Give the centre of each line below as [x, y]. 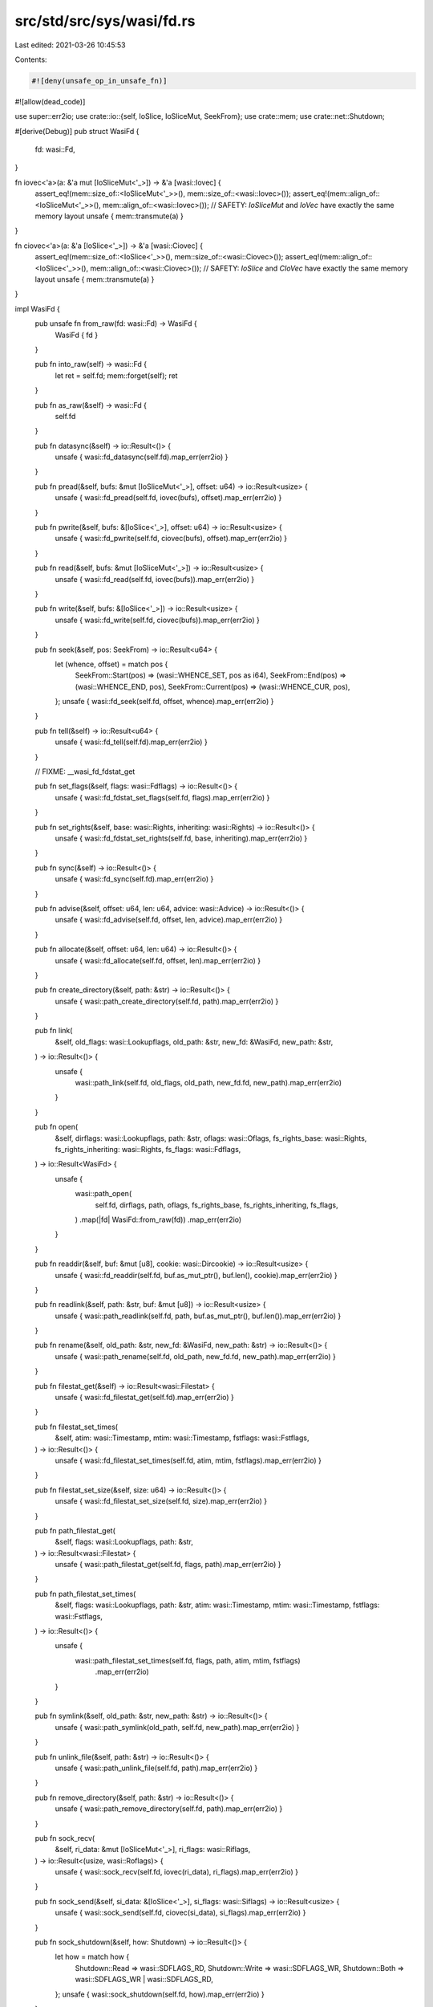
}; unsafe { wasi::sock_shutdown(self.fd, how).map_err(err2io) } [160, 1994]
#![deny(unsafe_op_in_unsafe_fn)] [99, 81]
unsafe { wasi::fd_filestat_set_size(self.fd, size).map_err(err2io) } [161, 1501]
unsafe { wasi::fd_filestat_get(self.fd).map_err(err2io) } [144, 1398]
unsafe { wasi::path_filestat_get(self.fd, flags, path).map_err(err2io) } [168, 1565]
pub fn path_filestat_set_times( [85, 1594]
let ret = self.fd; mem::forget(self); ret [116, 375]
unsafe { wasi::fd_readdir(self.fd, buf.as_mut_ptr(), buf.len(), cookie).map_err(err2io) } [196, 1275]
